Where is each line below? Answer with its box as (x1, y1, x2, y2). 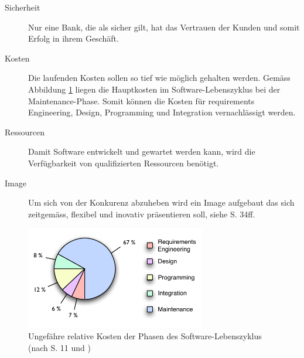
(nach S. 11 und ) (28, 341, 91, 353)
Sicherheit (5, 1, 40, 13)
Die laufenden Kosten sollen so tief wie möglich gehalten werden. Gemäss (28, 71, 291, 84)
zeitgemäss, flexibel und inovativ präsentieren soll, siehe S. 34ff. (28, 207, 255, 220)
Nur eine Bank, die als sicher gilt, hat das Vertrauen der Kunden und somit (28, 21, 300, 33)
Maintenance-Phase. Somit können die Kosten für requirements (28, 94, 255, 107)
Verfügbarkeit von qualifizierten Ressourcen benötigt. (28, 156, 219, 169)
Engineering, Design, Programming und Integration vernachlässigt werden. (28, 106, 296, 118)
